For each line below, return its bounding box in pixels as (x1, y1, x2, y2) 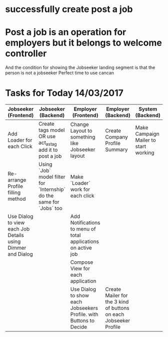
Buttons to (70, 317, 95, 324)
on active (70, 245, 92, 252)
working (135, 149, 154, 156)
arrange (7, 177, 26, 184)
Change (70, 121, 89, 128)
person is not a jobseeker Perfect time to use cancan (5, 70, 114, 76)
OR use (38, 133, 56, 140)
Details (7, 232, 24, 239)
